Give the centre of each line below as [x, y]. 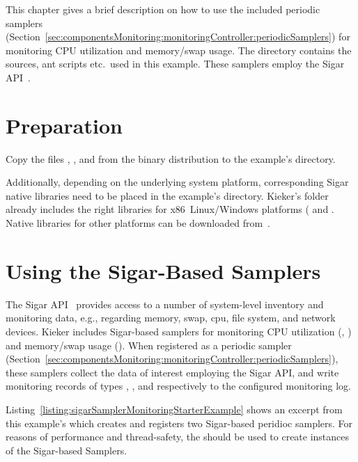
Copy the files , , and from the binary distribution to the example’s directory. [171, 158]
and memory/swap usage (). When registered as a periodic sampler [149, 345]
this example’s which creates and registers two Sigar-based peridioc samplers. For [179, 423]
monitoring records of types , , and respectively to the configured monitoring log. [178, 386]
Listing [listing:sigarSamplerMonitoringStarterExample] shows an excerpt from [174, 409]
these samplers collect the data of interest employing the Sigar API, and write [172, 372]
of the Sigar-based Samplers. [67, 450]
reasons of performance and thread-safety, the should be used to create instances [178, 437]
